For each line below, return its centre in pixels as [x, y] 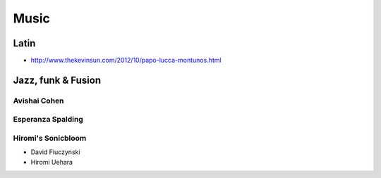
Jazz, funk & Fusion [57, 80]
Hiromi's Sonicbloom [50, 138]
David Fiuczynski [55, 152]
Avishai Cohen [38, 101]
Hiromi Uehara [52, 162]
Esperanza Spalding [48, 120]
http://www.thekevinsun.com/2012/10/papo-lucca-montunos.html [126, 61]
